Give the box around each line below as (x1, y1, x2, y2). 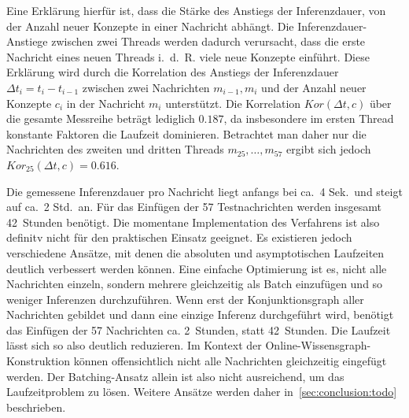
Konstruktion (6, 353, 71, 369)
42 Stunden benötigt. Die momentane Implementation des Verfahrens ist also (6, 213, 380, 230)
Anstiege (6, 33, 48, 50)
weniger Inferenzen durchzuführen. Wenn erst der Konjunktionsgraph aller (6, 290, 364, 307)
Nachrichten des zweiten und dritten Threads (6, 141, 224, 157)
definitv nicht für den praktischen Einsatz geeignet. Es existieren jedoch (6, 229, 352, 246)
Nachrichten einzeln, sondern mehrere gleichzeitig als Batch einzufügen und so (6, 276, 383, 292)
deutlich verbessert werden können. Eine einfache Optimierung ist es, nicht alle (6, 260, 387, 276)
